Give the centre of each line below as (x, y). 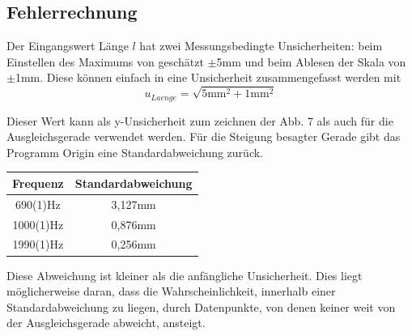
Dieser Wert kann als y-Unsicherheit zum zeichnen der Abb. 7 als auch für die (200, 120)
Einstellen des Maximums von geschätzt (105, 61)
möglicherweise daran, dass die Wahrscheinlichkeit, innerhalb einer (171, 291)
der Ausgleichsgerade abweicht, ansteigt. (106, 323)
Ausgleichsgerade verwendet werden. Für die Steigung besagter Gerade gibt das (204, 136)
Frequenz (38, 183)
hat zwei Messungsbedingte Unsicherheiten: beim (261, 46)
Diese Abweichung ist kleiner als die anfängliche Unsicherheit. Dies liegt (185, 275)
